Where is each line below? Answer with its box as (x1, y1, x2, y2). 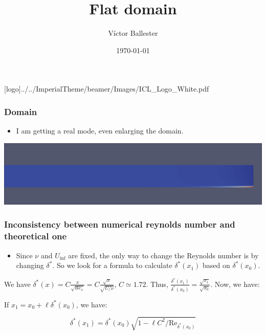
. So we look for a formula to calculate (52, 260, 172, 271)
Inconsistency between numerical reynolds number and (4, 218, 235, 231)
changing (16, 260, 44, 271)
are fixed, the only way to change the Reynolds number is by (68, 250, 259, 260)
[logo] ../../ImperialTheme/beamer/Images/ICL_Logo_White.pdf (4, 83, 209, 94)
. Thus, (146, 278, 168, 289)
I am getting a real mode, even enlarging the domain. (16, 125, 184, 136)
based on (203, 260, 230, 271)
